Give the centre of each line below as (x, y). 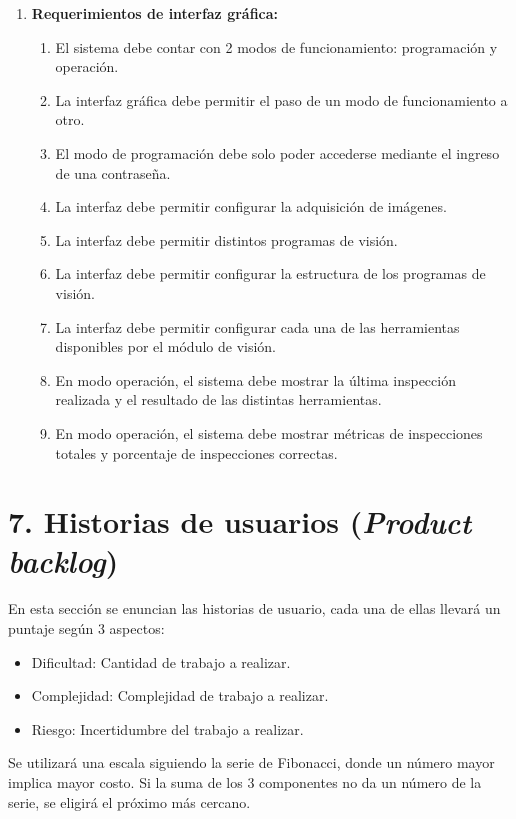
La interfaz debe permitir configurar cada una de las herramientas (257, 326)
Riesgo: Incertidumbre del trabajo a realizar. (167, 728)
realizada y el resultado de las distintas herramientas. (218, 399)
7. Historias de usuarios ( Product (240, 522)
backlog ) (63, 561)
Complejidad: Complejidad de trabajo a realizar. (180, 695)
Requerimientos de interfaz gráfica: (155, 13)
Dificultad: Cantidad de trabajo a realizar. (161, 661)
